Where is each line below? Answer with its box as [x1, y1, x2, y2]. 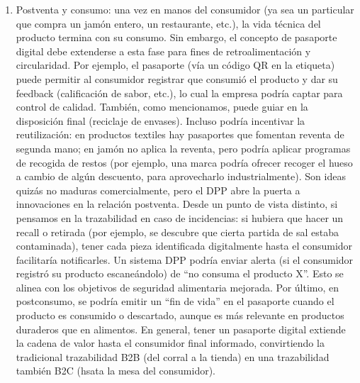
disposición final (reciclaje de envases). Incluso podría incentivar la [16, 113, 305, 128]
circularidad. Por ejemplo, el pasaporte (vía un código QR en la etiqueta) [16, 57, 335, 72]
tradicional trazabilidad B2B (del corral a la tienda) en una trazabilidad [16, 349, 330, 364]
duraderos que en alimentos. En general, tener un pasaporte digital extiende [16, 321, 346, 336]
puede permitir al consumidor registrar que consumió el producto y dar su [16, 71, 338, 86]
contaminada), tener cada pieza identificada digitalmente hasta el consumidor [16, 238, 353, 253]
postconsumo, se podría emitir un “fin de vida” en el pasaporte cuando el [16, 294, 334, 309]
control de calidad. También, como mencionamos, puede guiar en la [16, 99, 308, 114]
